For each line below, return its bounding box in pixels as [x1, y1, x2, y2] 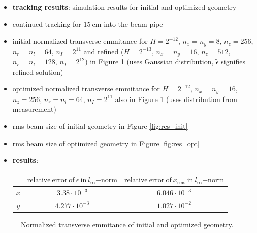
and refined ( [83, 46, 124, 56]
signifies [221, 56, 245, 67]
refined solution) [12, 66, 63, 77]
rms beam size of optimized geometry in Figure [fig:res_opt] [12, 138, 200, 148]
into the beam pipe [104, 18, 163, 29]
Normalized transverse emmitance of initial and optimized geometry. [21, 219, 234, 229]
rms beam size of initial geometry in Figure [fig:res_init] [12, 120, 188, 131]
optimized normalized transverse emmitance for [12, 83, 160, 94]
